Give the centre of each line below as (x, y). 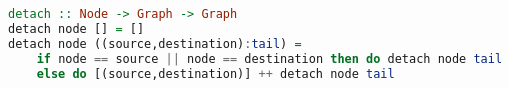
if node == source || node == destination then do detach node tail (269, 58)
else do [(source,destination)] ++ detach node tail (215, 73)
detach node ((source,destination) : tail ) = (155, 43)
